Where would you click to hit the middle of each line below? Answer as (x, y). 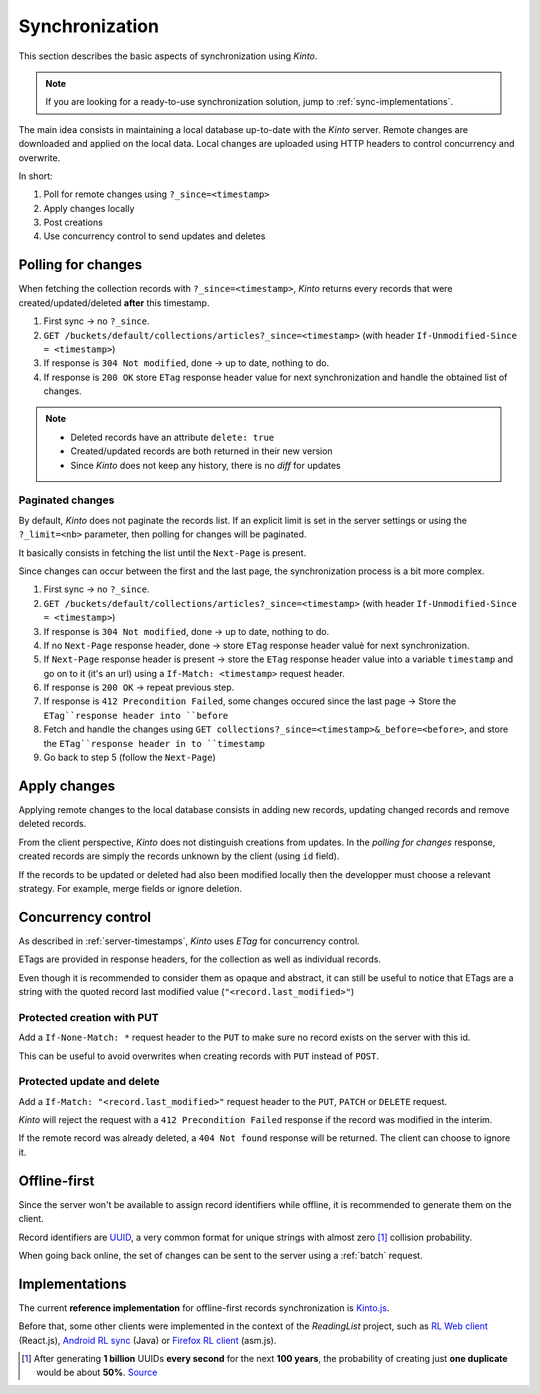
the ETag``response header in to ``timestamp (154, 743)
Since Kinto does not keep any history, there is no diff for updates (205, 465)
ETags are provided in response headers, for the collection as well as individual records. (200, 959)
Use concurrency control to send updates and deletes (154, 236)
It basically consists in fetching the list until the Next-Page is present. (162, 552)
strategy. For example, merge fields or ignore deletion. (130, 888)
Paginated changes (66, 500)
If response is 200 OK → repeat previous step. (139, 687)
